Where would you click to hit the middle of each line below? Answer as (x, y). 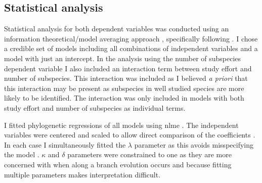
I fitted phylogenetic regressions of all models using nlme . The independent (121, 125)
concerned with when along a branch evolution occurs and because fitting (118, 164)
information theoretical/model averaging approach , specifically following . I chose (131, 38)
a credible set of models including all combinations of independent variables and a (131, 48)
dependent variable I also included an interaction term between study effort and (128, 68)
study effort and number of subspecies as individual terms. (95, 107)
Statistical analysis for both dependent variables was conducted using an (117, 29)
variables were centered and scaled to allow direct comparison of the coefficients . (130, 135)
